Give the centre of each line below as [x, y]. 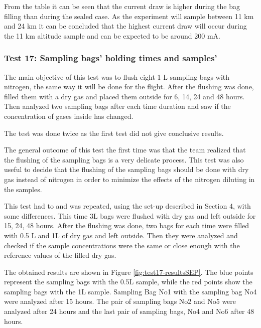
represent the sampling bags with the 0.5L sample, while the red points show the [128, 282]
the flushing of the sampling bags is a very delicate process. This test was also [124, 159]
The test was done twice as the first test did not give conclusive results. [114, 133]
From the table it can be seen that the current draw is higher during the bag [122, 6]
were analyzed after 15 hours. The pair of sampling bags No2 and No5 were [120, 301]
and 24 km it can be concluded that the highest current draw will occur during [125, 26]
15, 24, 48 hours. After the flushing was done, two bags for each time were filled [127, 225]
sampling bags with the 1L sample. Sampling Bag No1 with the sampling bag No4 [130, 291]
